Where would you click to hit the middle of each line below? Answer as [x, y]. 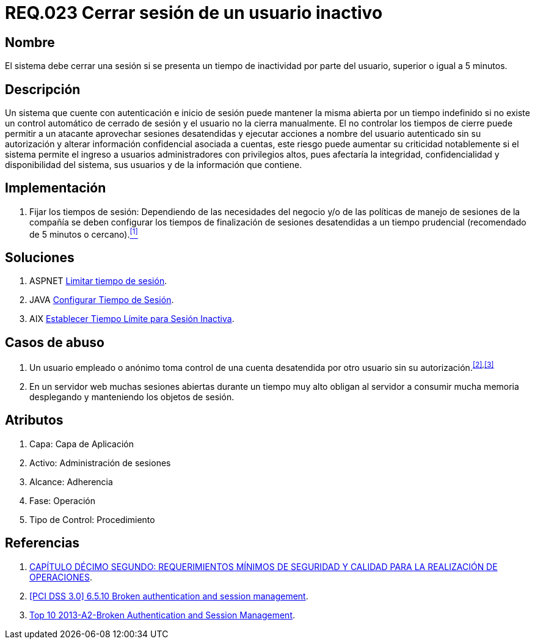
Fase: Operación [62, 500]
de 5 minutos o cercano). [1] [84, 233]
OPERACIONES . [61, 577]
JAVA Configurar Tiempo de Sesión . [102, 300]
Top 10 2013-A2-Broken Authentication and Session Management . [162, 615]
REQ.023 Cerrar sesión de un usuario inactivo [194, 13]
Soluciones [40, 257]
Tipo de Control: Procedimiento [92, 519]
